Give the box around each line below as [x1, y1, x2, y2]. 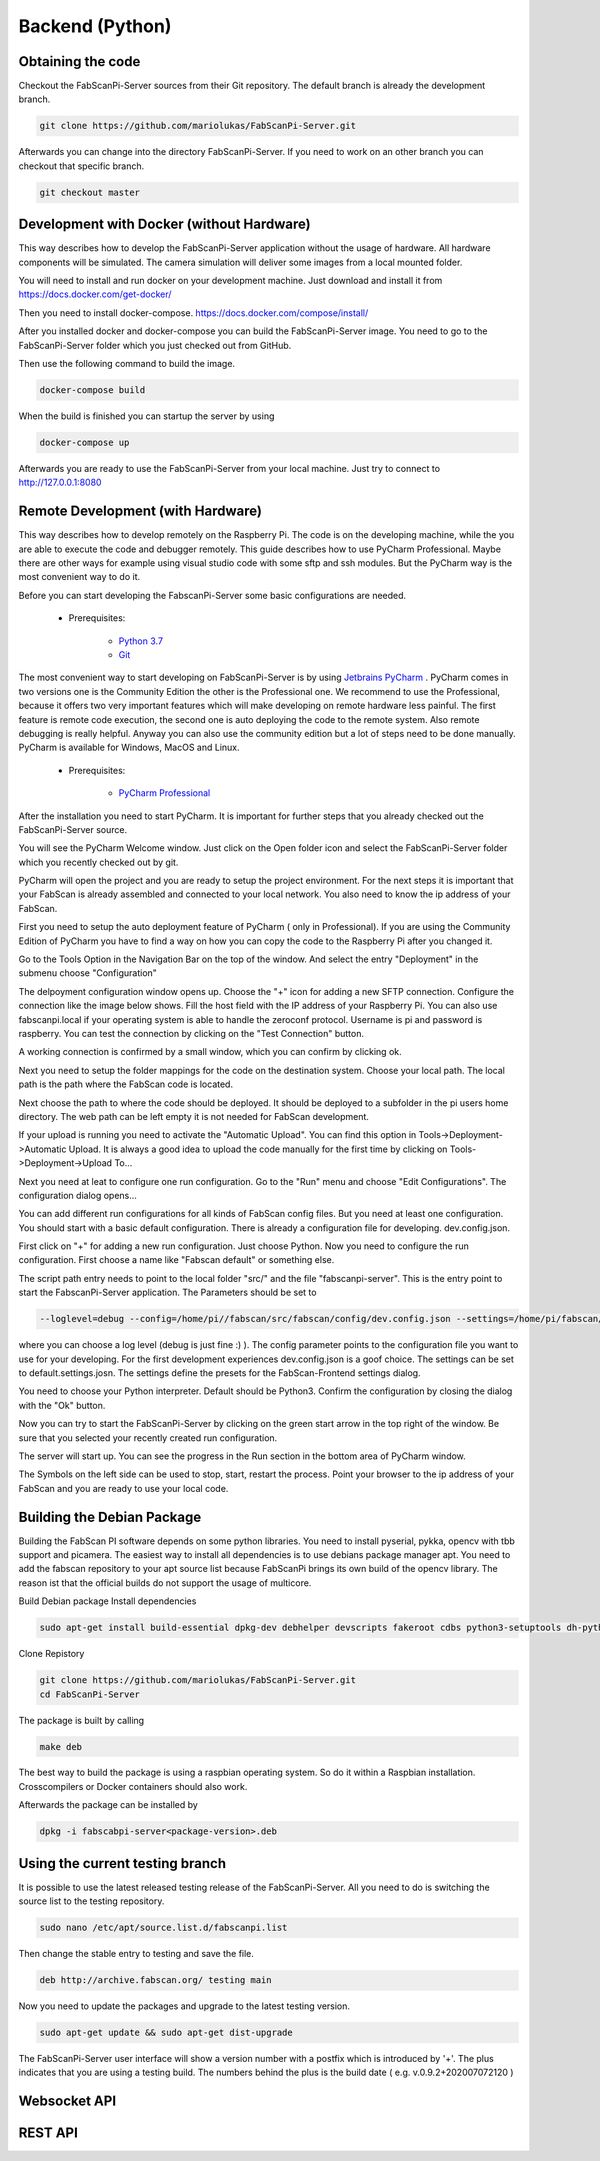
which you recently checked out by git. [18, 856, 179, 868]
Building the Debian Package [18, 1508, 202, 1525]
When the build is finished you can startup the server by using [18, 410, 275, 422]
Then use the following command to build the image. [18, 358, 235, 370]
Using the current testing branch [18, 1855, 227, 1872]
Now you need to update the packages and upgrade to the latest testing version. [18, 2000, 350, 2012]
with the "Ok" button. [18, 1399, 106, 1411]
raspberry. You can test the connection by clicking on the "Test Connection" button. [18, 1027, 365, 1039]
